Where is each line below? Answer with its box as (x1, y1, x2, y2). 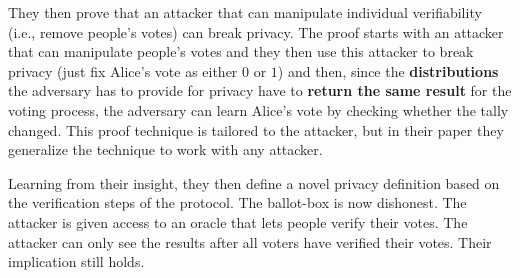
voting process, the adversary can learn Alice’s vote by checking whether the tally (8, 99, 509, 120)
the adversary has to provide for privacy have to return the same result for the (8, 80, 512, 101)
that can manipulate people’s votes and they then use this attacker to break (8, 41, 474, 62)
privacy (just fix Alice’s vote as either (8, 60, 238, 81)
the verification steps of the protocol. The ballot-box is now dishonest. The (8, 192, 467, 213)
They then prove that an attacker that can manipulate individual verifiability (8, 2, 482, 22)
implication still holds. (8, 251, 145, 272)
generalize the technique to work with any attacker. (8, 139, 323, 160)
